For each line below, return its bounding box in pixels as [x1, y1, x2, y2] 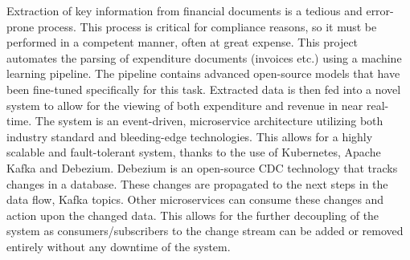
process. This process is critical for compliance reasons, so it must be [37, 18, 377, 35]
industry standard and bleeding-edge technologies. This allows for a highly [6, 128, 373, 144]
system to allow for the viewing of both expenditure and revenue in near [6, 96, 363, 113]
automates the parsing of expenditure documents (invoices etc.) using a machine [6, 49, 402, 66]
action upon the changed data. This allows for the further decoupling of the [6, 206, 379, 223]
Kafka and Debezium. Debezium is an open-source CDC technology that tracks [6, 159, 398, 176]
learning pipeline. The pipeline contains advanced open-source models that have [6, 65, 400, 82]
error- [366, 2, 394, 18]
